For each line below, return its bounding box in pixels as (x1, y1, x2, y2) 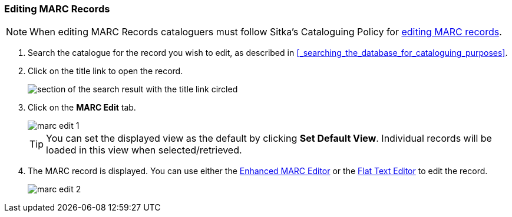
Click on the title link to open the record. (28, 66, 183, 76)
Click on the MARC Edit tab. (28, 102, 136, 113)
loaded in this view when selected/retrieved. (46, 144, 242, 156)
